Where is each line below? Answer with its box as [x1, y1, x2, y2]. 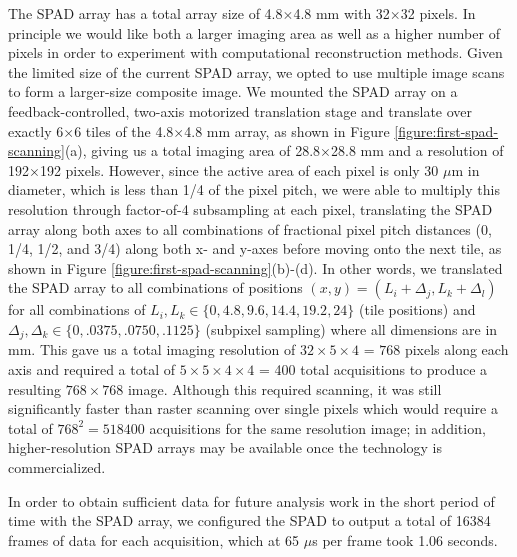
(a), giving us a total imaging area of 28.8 [64, 140, 321, 161]
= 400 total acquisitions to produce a [259, 358, 488, 379]
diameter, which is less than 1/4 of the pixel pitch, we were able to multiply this [8, 179, 500, 200]
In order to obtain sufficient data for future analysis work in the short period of [8, 490, 495, 511]
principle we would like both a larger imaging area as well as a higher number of [8, 22, 500, 43]
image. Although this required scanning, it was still [127, 378, 442, 399]
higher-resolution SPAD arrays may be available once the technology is [8, 437, 442, 458]
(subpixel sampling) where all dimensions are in [205, 318, 498, 339]
